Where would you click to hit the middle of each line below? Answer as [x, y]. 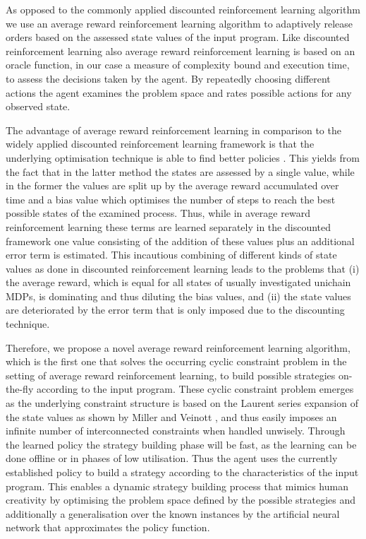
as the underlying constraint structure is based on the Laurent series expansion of [182, 403]
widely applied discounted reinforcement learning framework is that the [160, 144]
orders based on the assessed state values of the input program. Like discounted [178, 37]
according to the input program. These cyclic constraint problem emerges [195, 389]
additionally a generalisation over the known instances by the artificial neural [173, 513]
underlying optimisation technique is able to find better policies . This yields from [183, 157]
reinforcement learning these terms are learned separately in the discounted [169, 226]
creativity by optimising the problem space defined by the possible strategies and [181, 500]
